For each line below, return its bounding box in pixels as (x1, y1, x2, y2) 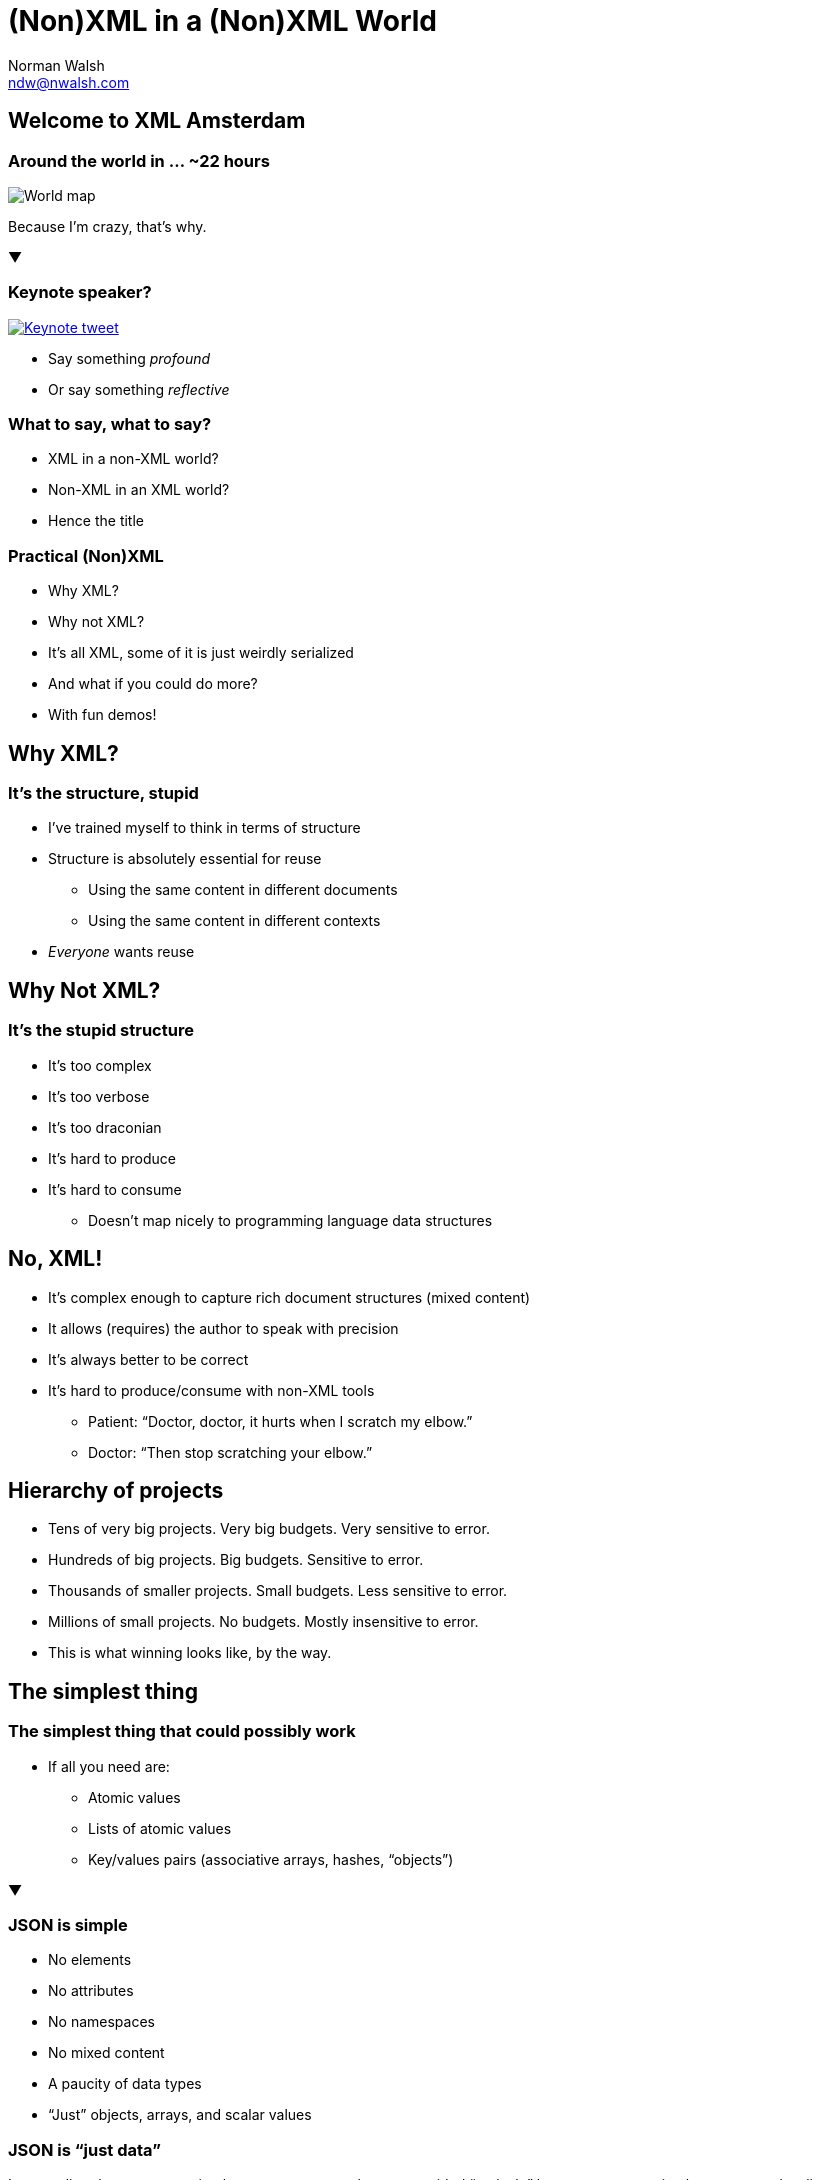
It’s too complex (48, 1056, 152, 1074)
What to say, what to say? (8, 414, 212, 435)
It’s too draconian (48, 1118, 162, 1136)
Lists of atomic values (88, 1819, 232, 1837)
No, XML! (8, 1246, 103, 1272)
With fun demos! (48, 706, 157, 724)
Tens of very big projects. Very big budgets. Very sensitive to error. (48, 1520, 490, 1538)
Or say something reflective (48, 380, 230, 398)
